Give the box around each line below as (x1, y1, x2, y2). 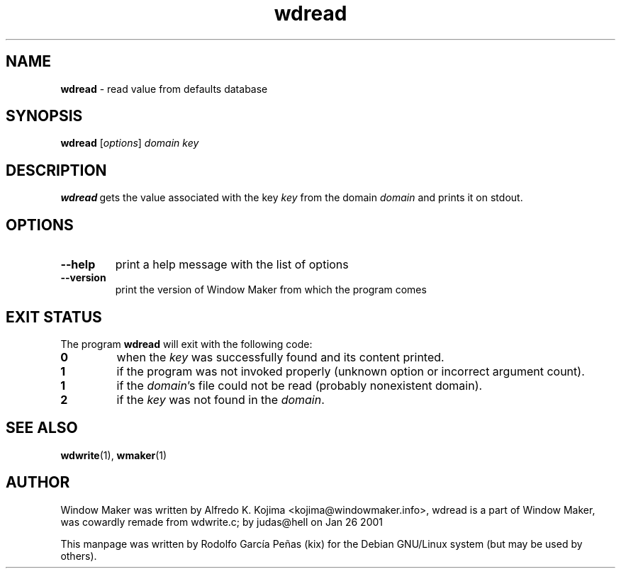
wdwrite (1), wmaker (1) (60, 449, 167, 461)
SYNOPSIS (6, 107, 83, 125)
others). (60, 549, 97, 562)
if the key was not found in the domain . (116, 392, 325, 407)
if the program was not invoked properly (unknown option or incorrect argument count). (116, 364, 585, 378)
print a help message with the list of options (115, 257, 349, 272)
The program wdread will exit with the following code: (60, 337, 313, 350)
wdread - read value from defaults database (60, 82, 268, 95)
